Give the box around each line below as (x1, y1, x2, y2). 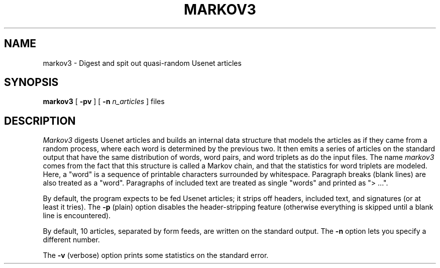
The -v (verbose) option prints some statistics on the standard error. (43, 251, 269, 260)
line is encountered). (43, 211, 111, 220)
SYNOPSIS (4, 76, 59, 89)
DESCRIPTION (4, 114, 76, 127)
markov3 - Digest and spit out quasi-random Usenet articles (43, 58, 242, 67)
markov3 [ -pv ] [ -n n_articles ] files (43, 97, 165, 106)
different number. (43, 235, 100, 244)
